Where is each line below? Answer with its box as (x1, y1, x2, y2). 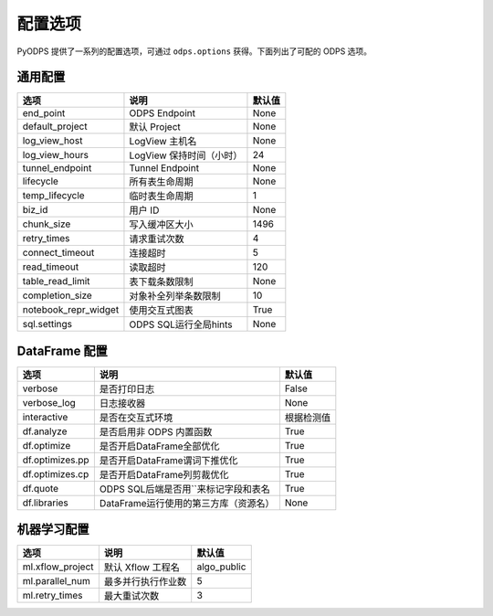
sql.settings (22, 318, 73, 331)
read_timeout (22, 260, 79, 273)
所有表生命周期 (129, 175, 194, 188)
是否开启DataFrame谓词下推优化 (99, 453, 238, 466)
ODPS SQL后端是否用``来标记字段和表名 (99, 483, 271, 495)
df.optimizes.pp (22, 453, 90, 466)
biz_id (22, 204, 48, 217)
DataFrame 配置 (16, 343, 109, 358)
